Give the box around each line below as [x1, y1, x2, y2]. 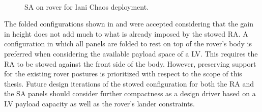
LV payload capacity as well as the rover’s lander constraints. [4, 98, 195, 108]
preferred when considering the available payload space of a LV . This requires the [4, 48, 258, 59]
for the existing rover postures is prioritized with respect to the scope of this [4, 68, 242, 79]
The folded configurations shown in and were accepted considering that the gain [4, 18, 253, 29]
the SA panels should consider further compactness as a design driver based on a [4, 88, 256, 99]
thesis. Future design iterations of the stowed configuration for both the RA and [4, 78, 254, 89]
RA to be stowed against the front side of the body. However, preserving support [4, 58, 256, 69]
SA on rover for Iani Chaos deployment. [24, 1, 149, 12]
